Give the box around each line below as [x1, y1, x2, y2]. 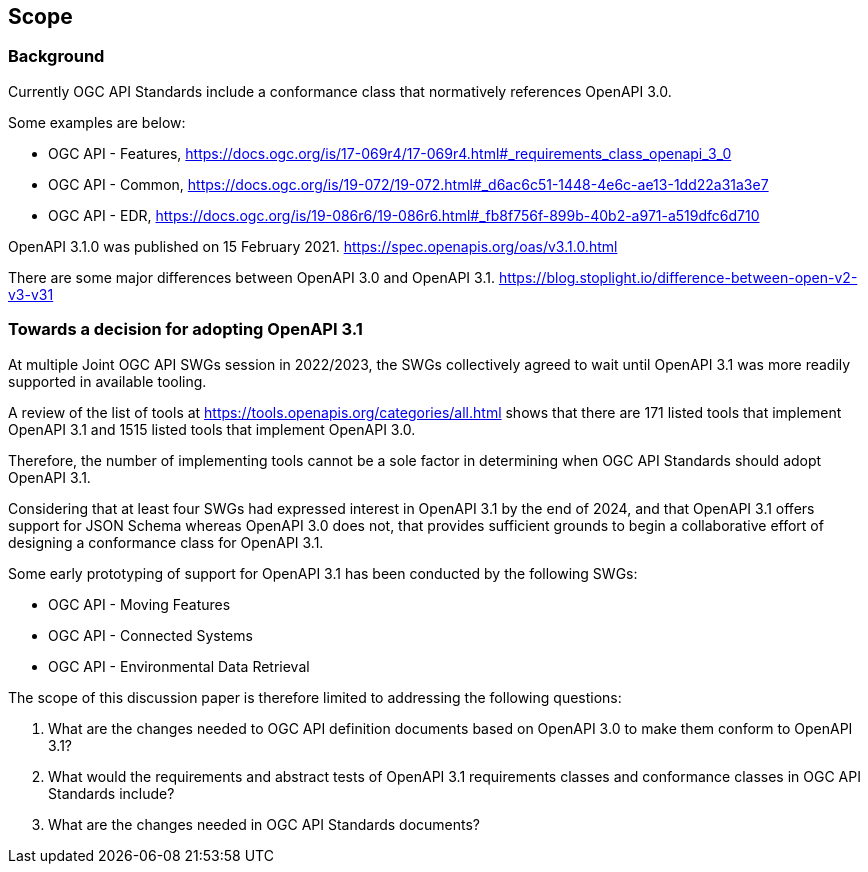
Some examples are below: [8, 113, 186, 131]
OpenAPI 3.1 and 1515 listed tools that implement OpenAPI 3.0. [8, 420, 416, 438]
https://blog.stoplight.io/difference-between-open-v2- [498, 268, 858, 286]
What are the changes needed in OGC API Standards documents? [48, 815, 481, 833]
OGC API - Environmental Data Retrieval [48, 657, 310, 675]
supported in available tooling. [8, 372, 207, 390]
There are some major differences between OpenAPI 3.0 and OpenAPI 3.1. [8, 268, 495, 286]
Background [8, 46, 105, 67]
